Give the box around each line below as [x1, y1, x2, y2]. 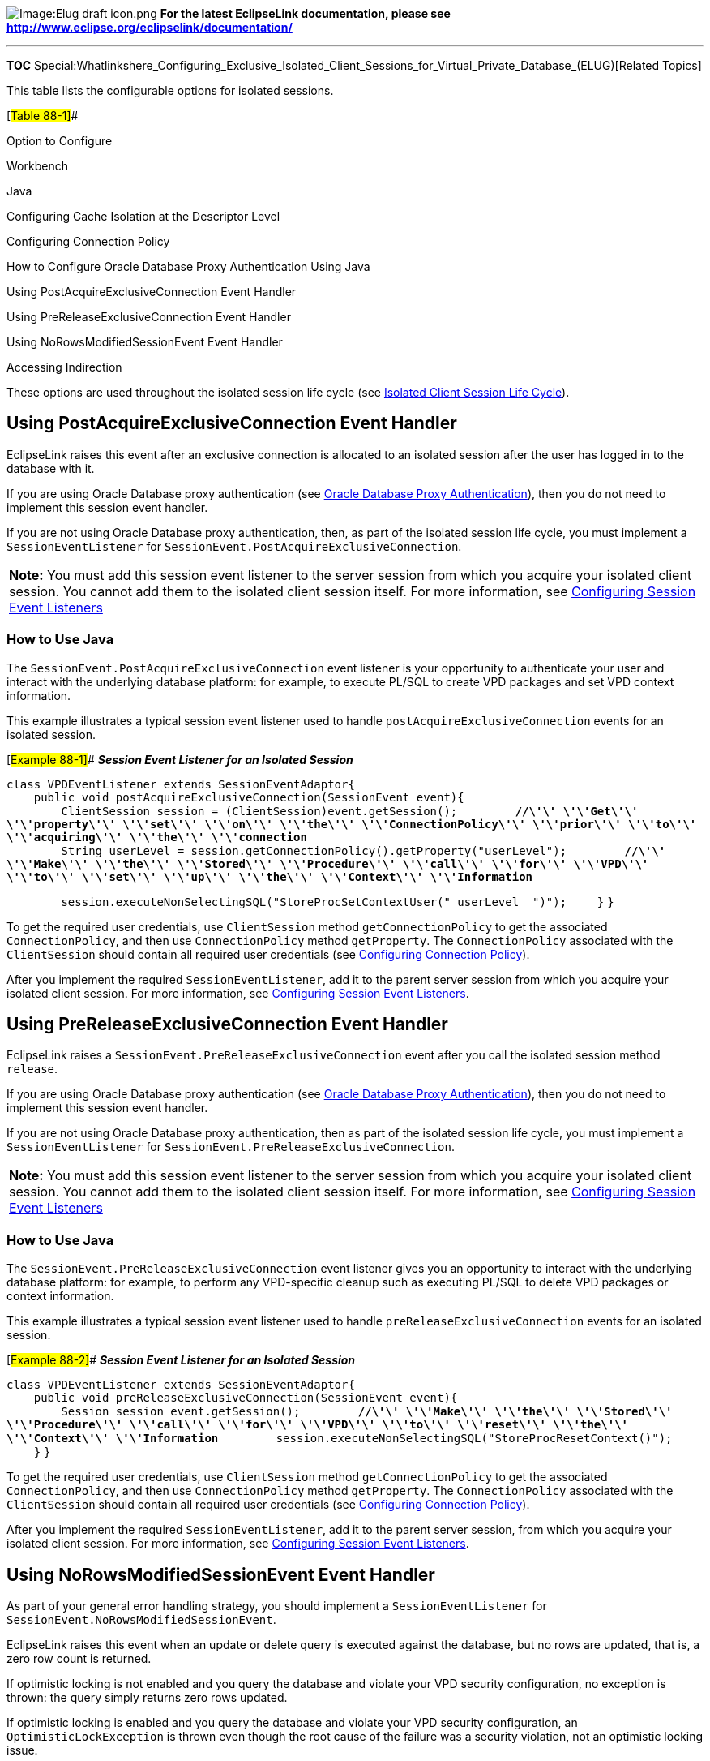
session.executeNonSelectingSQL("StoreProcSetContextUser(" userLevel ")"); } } [61, 895, 614, 908]
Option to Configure [6, 134, 113, 148]
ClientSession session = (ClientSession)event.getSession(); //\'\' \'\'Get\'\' [61, 804, 639, 818]
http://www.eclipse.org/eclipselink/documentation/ [6, 20, 293, 34]
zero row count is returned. [6, 1651, 152, 1666]
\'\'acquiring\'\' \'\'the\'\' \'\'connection [6, 830, 307, 844]
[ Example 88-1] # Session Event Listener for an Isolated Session [6, 752, 353, 767]
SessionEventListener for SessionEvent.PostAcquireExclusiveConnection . [6, 539, 462, 553]
